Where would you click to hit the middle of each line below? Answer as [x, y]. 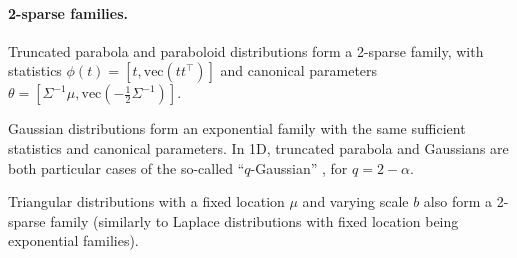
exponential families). [73, 240]
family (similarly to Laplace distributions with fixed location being [254, 220]
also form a [458, 201]
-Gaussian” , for [299, 167]
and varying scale [355, 201]
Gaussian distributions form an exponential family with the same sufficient [237, 128]
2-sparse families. [68, 12]
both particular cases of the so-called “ [126, 167]
